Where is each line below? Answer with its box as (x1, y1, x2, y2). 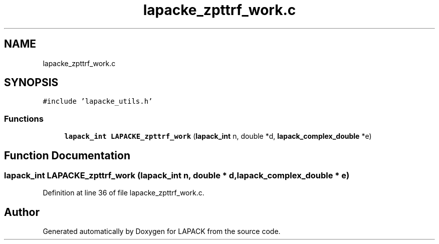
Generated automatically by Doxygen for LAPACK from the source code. (43, 227, 281, 236)
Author (4, 205, 40, 218)
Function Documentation (4, 149, 130, 162)
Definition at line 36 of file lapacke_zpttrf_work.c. (43, 188, 204, 197)
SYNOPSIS (4, 76, 59, 89)
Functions (4, 113, 44, 124)
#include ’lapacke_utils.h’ (43, 97, 153, 106)
